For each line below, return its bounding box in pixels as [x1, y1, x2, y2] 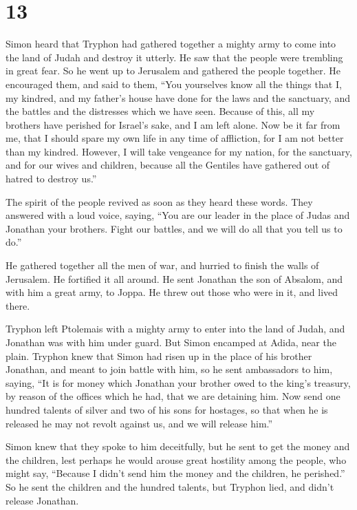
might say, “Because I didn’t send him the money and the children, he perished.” [6, 466, 345, 480]
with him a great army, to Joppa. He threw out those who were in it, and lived [6, 285, 338, 299]
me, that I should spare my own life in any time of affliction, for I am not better [6, 131, 344, 145]
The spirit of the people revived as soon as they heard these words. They [6, 194, 313, 209]
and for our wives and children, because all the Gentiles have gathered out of [6, 158, 330, 172]
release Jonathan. [6, 493, 79, 507]
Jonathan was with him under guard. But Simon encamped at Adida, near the [6, 335, 336, 349]
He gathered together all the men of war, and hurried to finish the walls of [6, 258, 319, 273]
